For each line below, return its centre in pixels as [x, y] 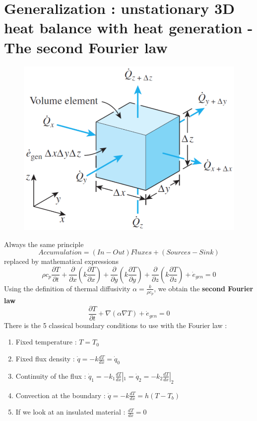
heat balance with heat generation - [128, 28]
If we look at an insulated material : [70, 412]
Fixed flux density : [45, 359]
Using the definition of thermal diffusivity [67, 288]
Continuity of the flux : [51, 376]
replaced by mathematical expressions [61, 261]
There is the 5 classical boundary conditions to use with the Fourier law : [116, 325]
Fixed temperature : [46, 342]
